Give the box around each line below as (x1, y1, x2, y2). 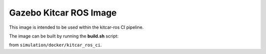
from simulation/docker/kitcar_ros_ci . (9, 42, 102, 48)
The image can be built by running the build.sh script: (9, 33, 119, 39)
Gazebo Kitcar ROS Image (9, 7, 117, 18)
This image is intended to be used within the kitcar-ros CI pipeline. (9, 24, 144, 30)
